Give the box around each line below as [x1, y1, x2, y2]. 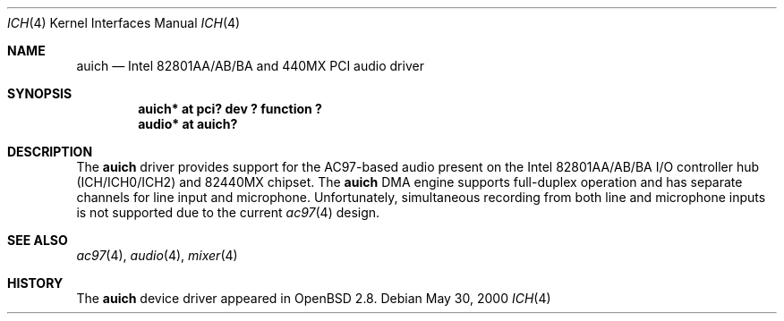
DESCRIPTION [7, 144, 93, 159]
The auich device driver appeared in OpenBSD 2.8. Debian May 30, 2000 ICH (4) [76, 291, 551, 306]
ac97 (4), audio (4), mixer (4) [76, 248, 238, 263]
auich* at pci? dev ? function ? [138, 101, 322, 116]
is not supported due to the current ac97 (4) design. [76, 205, 380, 220]
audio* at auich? [138, 116, 238, 131]
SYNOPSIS [7, 86, 72, 101]
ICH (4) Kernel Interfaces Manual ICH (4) [7, 15, 241, 30]
